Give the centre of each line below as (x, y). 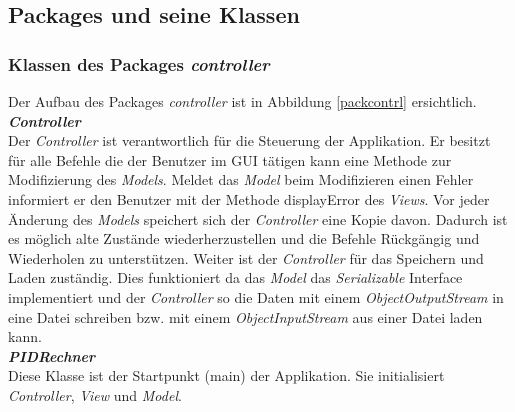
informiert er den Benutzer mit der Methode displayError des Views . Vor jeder (249, 198)
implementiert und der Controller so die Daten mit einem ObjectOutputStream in (256, 296)
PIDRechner (52, 355)
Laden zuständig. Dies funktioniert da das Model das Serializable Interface (235, 277)
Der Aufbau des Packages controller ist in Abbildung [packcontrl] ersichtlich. (242, 101)
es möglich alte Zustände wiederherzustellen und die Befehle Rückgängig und (244, 238)
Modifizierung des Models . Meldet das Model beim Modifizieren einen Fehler (241, 179)
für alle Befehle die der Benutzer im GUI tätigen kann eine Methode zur (230, 159)
